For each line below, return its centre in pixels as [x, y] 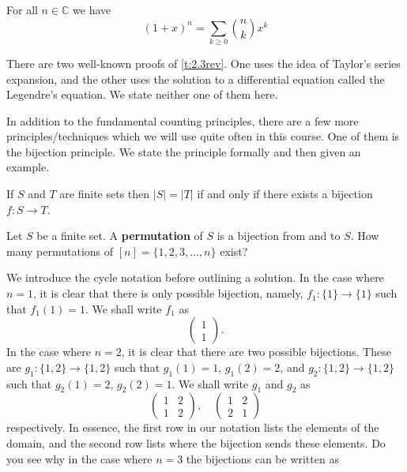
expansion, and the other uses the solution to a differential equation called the [196, 79]
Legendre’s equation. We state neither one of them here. [142, 94]
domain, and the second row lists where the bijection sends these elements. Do [196, 443]
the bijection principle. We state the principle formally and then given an [184, 151]
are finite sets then [105, 194]
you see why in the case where [79, 458]
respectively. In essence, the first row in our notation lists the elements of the [193, 427]
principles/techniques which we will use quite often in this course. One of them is [203, 136]
